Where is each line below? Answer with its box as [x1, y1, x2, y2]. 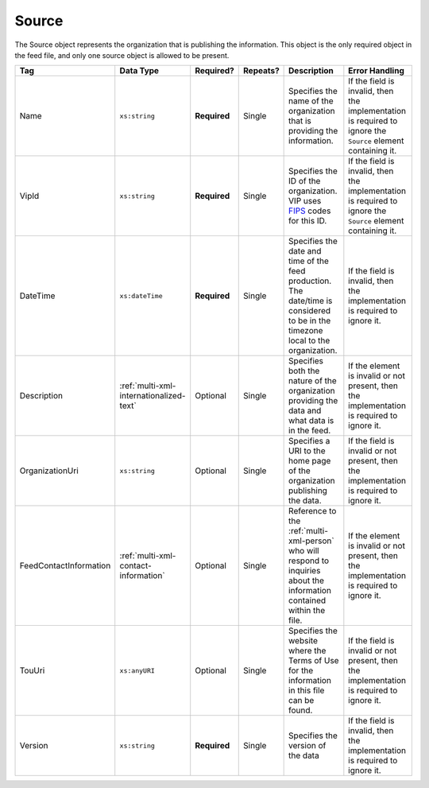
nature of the [288, 375, 337, 386]
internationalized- [119, 390, 186, 402]
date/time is [288, 295, 333, 306]
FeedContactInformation [19, 561, 111, 572]
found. [288, 705, 313, 716]
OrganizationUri [19, 465, 79, 476]
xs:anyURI [119, 666, 155, 675]
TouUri [19, 665, 45, 676]
